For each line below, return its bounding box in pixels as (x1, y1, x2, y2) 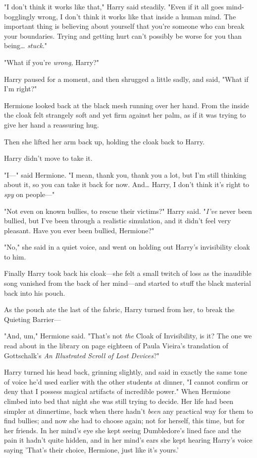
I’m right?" (4, 83, 37, 94)
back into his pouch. (4, 287, 65, 298)
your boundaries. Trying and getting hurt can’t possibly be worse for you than (4, 30, 242, 41)
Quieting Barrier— (4, 314, 61, 324)
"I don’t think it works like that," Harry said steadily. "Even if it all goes (4, 1, 224, 11)
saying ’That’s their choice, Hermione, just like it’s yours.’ (4, 444, 179, 455)
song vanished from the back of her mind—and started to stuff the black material (4, 278, 252, 288)
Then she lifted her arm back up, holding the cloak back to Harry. (4, 136, 205, 146)
